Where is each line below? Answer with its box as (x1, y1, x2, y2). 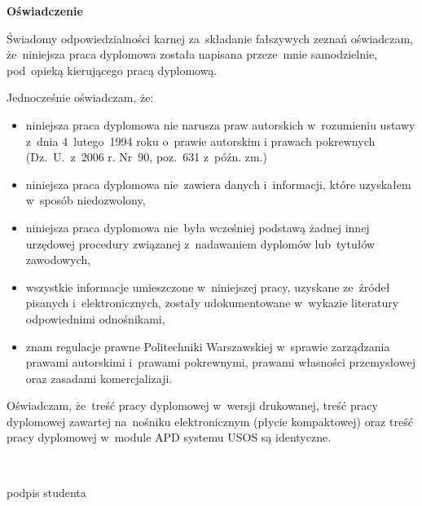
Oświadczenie (7, 2, 83, 19)
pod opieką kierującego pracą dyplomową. (7, 61, 218, 78)
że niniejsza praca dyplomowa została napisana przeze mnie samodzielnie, (7, 46, 377, 63)
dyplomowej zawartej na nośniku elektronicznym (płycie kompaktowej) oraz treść (7, 412, 413, 429)
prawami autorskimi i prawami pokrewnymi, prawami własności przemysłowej (25, 354, 415, 371)
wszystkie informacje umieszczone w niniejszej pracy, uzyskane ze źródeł (25, 278, 390, 295)
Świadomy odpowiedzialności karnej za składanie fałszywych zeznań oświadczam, (7, 29, 413, 46)
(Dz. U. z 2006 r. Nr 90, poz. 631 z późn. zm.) (25, 148, 268, 165)
